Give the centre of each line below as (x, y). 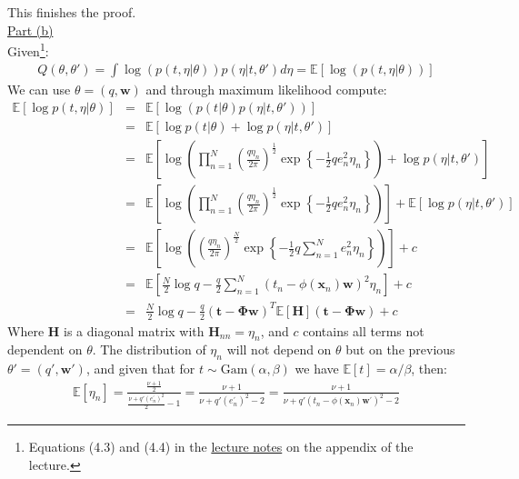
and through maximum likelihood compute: (266, 90)
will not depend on (279, 349)
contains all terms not (364, 330)
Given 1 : (28, 50)
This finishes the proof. (72, 12)
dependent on (45, 349)
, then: (429, 369)
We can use (39, 90)
